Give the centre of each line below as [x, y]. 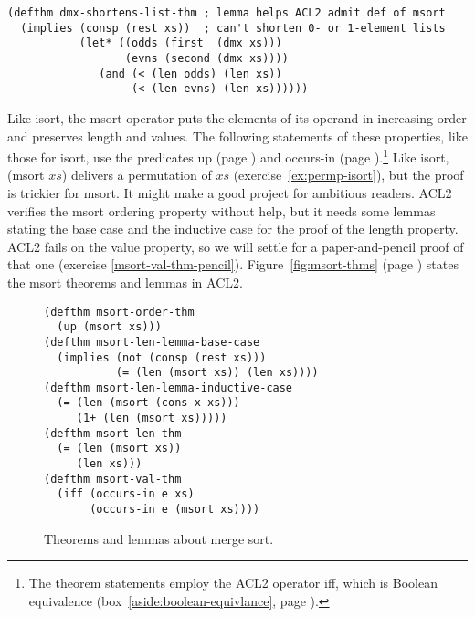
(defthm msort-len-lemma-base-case [152, 342]
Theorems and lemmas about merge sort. [159, 538]
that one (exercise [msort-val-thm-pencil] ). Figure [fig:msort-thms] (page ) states [233, 264]
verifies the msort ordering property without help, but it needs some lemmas [222, 210]
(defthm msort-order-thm [119, 312]
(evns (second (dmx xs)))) [206, 58]
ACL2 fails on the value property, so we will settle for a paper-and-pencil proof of [236, 246]
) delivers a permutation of [137, 175]
